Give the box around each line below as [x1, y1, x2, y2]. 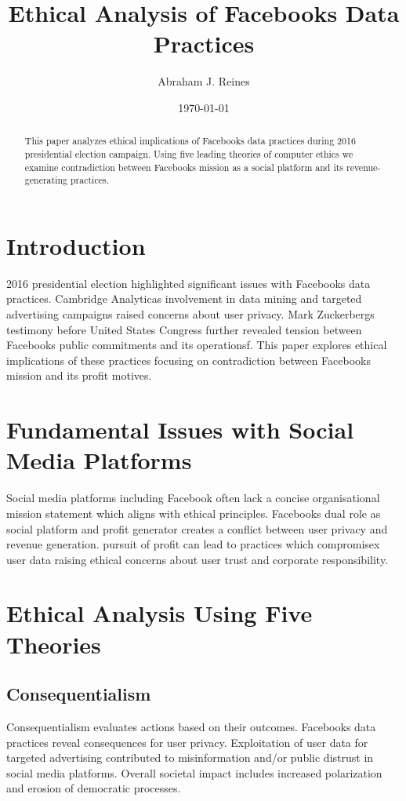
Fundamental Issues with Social [6, 413, 354, 446]
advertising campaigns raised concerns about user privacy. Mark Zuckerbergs [6, 306, 375, 322]
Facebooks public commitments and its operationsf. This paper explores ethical [6, 337, 387, 353]
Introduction [6, 229, 146, 261]
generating [24, 173, 68, 187]
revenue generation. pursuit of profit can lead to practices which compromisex [6, 536, 380, 552]
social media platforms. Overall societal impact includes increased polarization [6, 764, 382, 781]
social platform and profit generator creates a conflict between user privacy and [6, 520, 388, 537]
